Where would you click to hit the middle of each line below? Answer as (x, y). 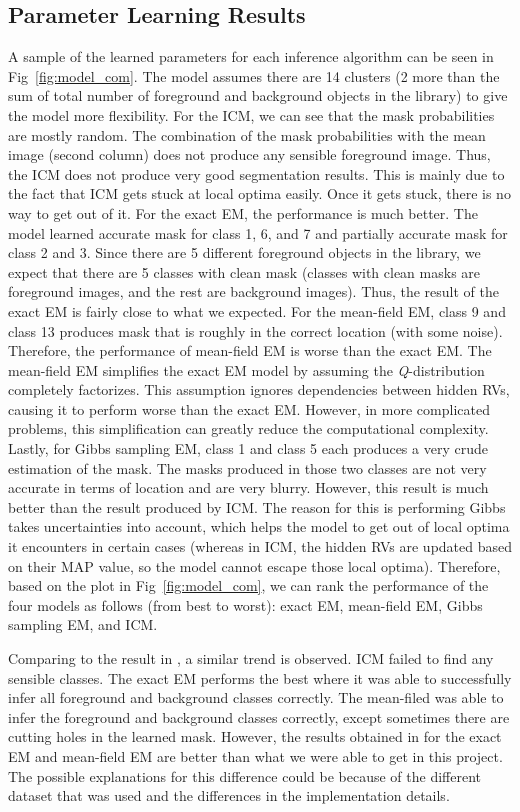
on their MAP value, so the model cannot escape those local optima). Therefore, (254, 565)
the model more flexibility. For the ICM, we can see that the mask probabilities (251, 114)
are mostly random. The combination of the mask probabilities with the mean (247, 134)
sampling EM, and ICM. (83, 624)
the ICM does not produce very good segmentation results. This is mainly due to (256, 173)
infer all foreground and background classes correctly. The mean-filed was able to (256, 697)
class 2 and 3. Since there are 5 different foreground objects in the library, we (244, 252)
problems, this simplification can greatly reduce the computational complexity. (248, 428)
